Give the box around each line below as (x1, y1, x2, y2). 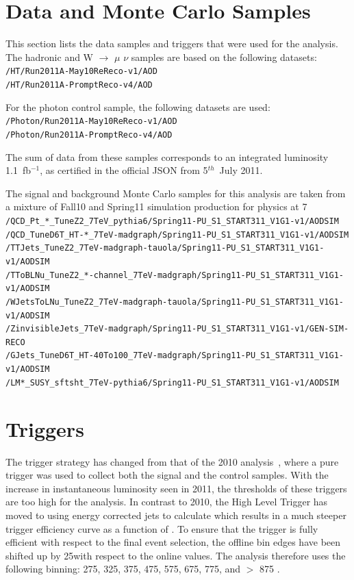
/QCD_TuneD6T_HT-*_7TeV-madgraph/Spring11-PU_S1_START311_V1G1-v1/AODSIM (5, 229, 349, 240)
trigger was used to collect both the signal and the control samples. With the (5, 468, 329, 482)
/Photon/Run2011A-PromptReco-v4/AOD (5, 129, 173, 140)
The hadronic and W (5, 49, 94, 64)
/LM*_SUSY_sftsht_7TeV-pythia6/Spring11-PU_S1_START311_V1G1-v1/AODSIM (5, 377, 339, 388)
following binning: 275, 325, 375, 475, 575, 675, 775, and (5, 562, 241, 576)
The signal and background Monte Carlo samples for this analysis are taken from (5, 186, 346, 200)
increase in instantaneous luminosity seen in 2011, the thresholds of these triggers (5, 481, 347, 495)
